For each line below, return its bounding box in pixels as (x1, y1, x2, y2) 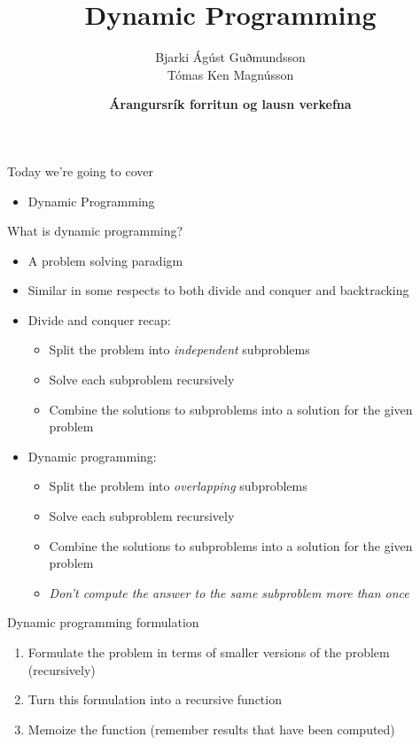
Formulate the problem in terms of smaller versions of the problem (27, 643, 390, 661)
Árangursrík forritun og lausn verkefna (109, 95, 352, 113)
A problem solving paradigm (27, 251, 183, 269)
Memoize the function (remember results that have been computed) (27, 719, 395, 738)
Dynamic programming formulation (7, 613, 199, 632)
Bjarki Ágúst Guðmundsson (155, 48, 306, 66)
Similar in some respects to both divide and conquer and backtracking (27, 281, 409, 299)
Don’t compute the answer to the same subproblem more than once (49, 583, 409, 601)
